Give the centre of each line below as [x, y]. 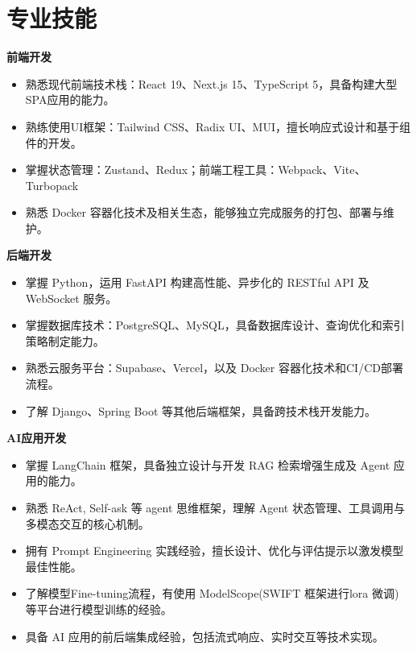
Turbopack [52, 185]
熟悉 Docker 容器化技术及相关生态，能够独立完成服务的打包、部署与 [204, 212]
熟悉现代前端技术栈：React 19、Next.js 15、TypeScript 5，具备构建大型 [211, 83]
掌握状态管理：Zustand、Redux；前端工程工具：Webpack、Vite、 [196, 170]
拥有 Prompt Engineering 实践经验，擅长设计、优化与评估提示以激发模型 [215, 551]
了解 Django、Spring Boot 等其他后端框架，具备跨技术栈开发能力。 [201, 410]
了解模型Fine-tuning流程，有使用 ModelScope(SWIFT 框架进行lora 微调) [212, 593]
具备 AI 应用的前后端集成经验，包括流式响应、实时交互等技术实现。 [204, 636]
